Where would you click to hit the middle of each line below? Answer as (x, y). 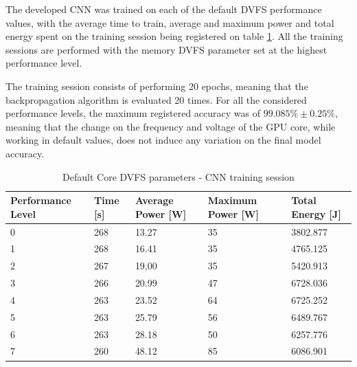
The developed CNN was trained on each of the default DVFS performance (164, 9)
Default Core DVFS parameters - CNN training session (178, 176)
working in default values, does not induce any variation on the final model (163, 140)
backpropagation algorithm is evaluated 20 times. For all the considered (156, 99)
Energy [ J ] (316, 213)
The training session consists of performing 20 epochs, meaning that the (157, 86)
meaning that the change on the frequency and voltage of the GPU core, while (171, 126)
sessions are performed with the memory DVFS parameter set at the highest (166, 49)
